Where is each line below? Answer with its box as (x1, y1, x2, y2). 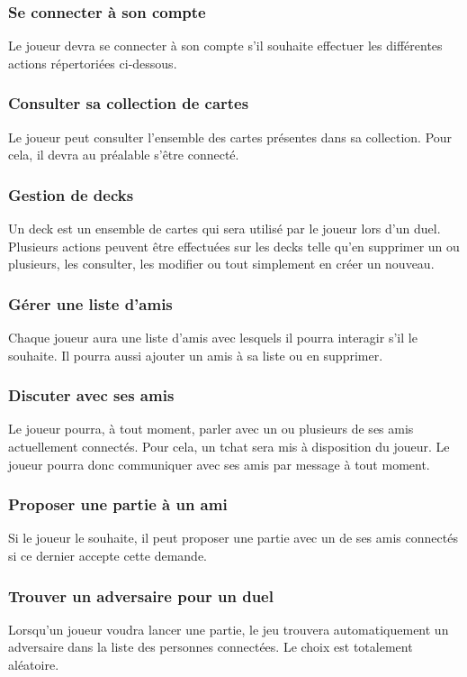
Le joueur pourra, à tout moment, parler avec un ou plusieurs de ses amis (8, 419, 414, 438)
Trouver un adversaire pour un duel (8, 584, 274, 607)
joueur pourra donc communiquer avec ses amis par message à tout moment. (8, 454, 430, 473)
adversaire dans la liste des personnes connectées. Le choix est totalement (8, 637, 413, 656)
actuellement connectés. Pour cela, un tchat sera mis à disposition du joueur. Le (8, 437, 450, 456)
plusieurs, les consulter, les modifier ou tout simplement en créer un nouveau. (8, 254, 435, 273)
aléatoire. (8, 655, 59, 674)
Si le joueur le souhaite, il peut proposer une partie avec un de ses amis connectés (8, 528, 458, 547)
